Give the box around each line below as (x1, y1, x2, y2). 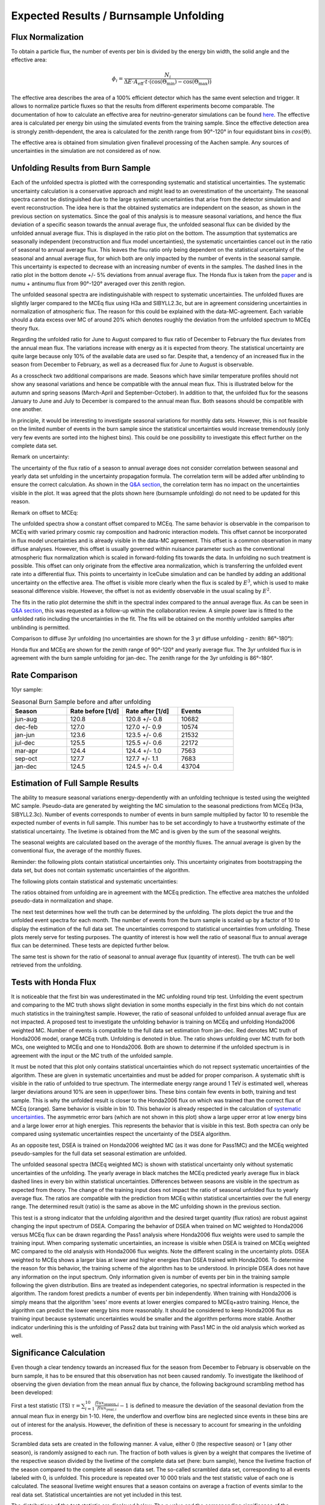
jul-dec (14, 738, 36, 746)
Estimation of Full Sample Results (11, 778, 139, 788)
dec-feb (14, 722, 38, 731)
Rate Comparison (11, 670, 78, 680)
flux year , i (97, 1406, 117, 1412)
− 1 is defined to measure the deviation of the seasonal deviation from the (119, 1401, 304, 1409)
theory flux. (11, 324, 40, 332)
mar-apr (14, 746, 39, 755)
